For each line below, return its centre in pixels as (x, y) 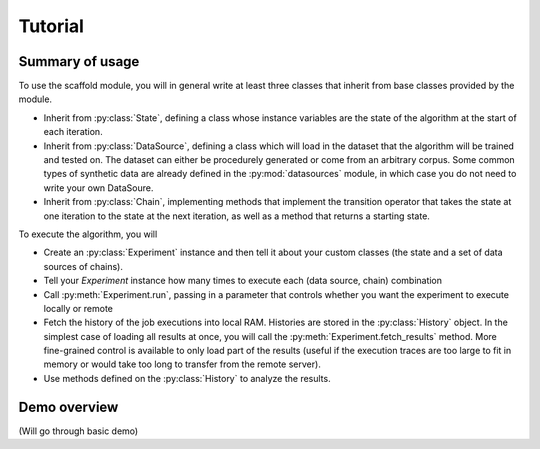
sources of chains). (83, 266)
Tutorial (51, 26)
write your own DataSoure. (98, 187)
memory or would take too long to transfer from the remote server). (182, 364)
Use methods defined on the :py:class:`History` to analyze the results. (187, 378)
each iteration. (73, 132)
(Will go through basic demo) (78, 431)
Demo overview (68, 406)
